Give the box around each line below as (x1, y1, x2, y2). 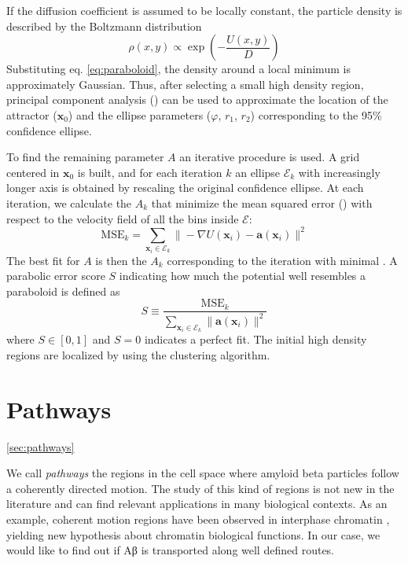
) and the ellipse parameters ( (68, 106, 211, 123)
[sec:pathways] (6, 438, 75, 454)
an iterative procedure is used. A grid (179, 149, 360, 165)
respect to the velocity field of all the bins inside (6, 210, 239, 226)
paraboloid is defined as (6, 282, 120, 299)
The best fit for (6, 252, 80, 268)
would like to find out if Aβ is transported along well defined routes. (6, 542, 334, 558)
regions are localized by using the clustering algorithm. (6, 346, 270, 362)
